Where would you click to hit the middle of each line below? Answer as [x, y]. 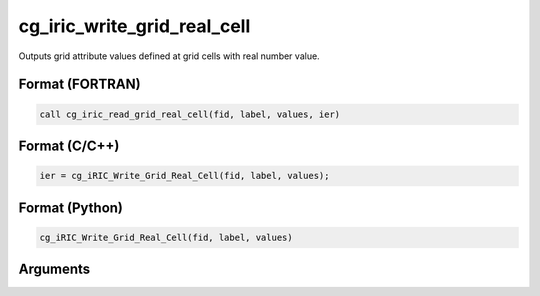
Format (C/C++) [69, 145]
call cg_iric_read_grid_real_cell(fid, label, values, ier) [190, 114]
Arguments [54, 269]
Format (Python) [71, 207]
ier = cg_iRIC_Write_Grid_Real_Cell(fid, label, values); [184, 176]
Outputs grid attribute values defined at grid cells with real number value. [169, 56]
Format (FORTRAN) [79, 84]
